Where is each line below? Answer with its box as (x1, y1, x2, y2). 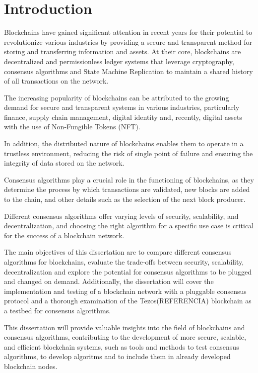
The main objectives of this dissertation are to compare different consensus (4, 247, 232, 257)
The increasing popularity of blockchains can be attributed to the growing (4, 92, 229, 102)
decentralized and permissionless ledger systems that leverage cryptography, (4, 56, 234, 66)
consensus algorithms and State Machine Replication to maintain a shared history (4, 66, 253, 76)
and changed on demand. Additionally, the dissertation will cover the (4, 276, 214, 286)
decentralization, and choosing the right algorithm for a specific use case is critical (4, 220, 254, 231)
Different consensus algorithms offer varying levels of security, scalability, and (4, 210, 239, 221)
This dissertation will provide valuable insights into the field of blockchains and (4, 322, 245, 332)
